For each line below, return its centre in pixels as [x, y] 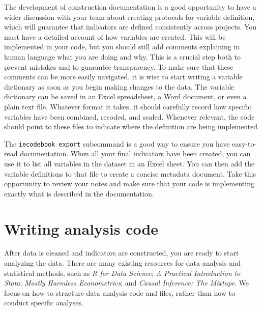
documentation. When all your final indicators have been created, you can [135, 153]
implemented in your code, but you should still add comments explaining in [122, 47]
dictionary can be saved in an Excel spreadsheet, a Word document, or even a [125, 96]
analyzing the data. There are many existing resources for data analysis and [122, 263]
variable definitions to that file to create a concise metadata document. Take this [130, 173]
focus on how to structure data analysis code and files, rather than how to [120, 292]
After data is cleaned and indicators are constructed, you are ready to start [122, 253]
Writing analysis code [81, 228]
